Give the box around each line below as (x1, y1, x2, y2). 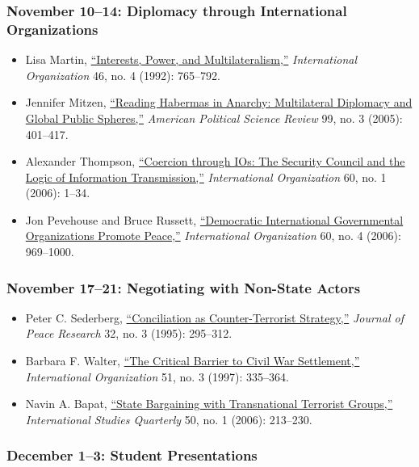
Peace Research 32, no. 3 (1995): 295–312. (25, 325, 233, 342)
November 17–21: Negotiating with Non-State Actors (6, 277, 361, 297)
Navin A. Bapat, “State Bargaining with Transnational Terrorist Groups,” (25, 395, 393, 412)
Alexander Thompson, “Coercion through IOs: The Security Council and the (25, 153, 405, 170)
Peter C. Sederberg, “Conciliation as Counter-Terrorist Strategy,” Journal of (25, 309, 404, 326)
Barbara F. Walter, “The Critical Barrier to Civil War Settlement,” (25, 352, 360, 369)
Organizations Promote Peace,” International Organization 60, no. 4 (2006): (25, 227, 401, 244)
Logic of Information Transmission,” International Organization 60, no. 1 (25, 168, 387, 185)
